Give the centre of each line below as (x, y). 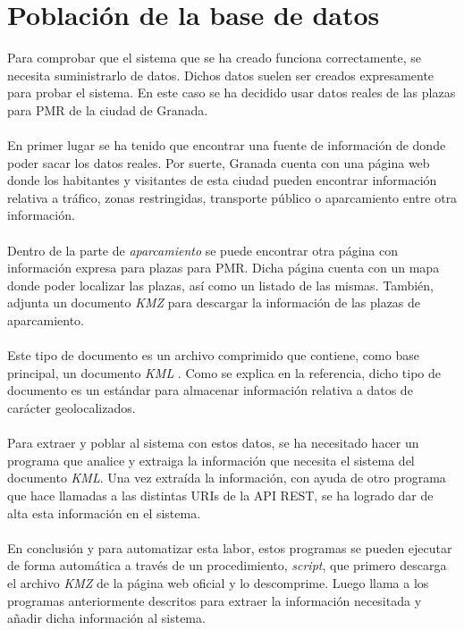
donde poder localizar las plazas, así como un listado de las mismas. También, (220, 285)
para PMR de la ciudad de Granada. (108, 109)
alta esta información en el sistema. (104, 512)
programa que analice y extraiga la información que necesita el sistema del (211, 460)
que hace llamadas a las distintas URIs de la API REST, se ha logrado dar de (220, 495)
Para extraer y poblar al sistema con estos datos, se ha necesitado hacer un (213, 443)
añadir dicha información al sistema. (106, 618)
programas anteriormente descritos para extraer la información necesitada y (215, 600)
